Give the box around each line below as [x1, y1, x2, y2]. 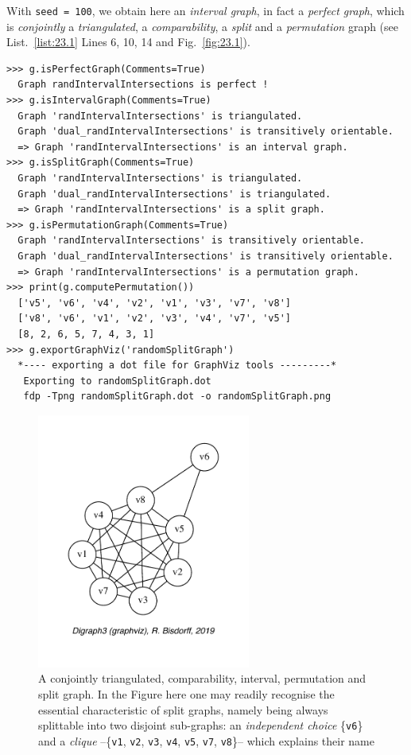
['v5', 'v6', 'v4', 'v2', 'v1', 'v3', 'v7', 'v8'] [17, 297, 291, 309]
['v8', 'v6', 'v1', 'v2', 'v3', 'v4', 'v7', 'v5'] [17, 313, 291, 325]
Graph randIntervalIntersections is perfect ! [17, 79, 269, 91]
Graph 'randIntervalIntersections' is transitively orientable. [17, 235, 366, 247]
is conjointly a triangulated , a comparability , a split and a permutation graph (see [6, 18, 399, 34]
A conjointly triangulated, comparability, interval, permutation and [38, 670, 366, 687]
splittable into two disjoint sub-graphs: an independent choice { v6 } [38, 717, 363, 734]
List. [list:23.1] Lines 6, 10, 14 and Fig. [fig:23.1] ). [6, 33, 250, 50]
